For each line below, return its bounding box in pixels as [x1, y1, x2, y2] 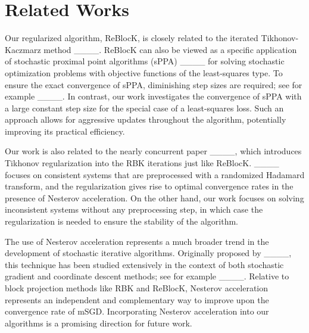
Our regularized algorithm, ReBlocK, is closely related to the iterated [5, 32, 258, 44]
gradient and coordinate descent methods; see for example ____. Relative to [5, 270, 289, 282]
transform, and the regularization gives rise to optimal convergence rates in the [5, 180, 294, 192]
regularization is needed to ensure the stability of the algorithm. [5, 215, 239, 228]
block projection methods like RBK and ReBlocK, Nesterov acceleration [5, 282, 269, 294]
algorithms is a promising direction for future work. [5, 316, 192, 329]
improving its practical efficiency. [5, 125, 125, 137]
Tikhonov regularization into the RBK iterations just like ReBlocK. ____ [5, 157, 279, 169]
